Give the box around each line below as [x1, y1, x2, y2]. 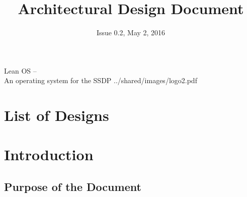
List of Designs [4, 105, 109, 125]
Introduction [4, 144, 94, 165]
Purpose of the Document [4, 179, 141, 194]
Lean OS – [4, 65, 37, 76]
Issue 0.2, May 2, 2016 [96, 27, 166, 38]
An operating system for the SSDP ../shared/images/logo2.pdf [4, 75, 197, 86]
